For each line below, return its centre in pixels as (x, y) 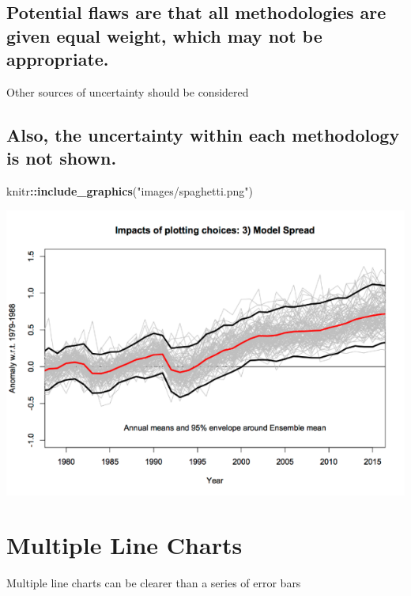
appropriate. (58, 59)
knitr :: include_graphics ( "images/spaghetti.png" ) (130, 191)
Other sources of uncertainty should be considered (128, 91)
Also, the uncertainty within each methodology (203, 134)
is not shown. (62, 158)
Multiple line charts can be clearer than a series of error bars (154, 583)
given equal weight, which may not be (164, 35)
